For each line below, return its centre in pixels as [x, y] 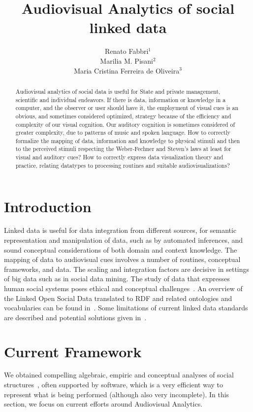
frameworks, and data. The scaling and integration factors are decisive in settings [127, 269]
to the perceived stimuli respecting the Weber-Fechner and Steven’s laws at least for [123, 149]
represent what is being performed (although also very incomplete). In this [117, 394]
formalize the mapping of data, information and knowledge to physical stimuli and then [128, 140]
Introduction [48, 206]
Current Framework [73, 351]
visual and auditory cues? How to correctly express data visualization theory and [119, 157]
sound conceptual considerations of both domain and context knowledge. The [121, 249]
